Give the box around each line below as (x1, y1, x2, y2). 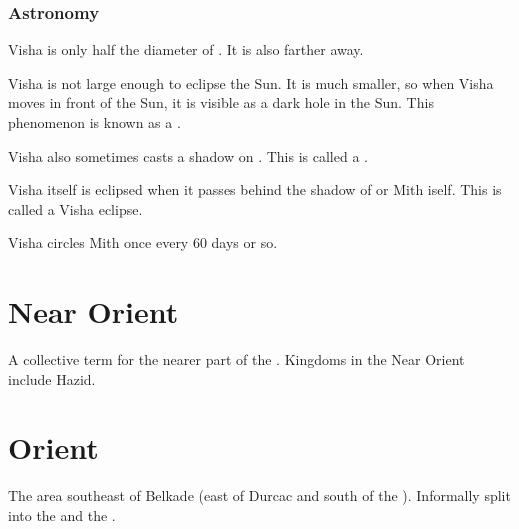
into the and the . (8, 505, 116, 525)
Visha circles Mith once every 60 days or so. (8, 232, 278, 253)
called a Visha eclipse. (8, 198, 143, 219)
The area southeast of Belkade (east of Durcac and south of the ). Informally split (8, 485, 511, 506)
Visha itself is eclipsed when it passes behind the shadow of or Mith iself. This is (8, 179, 502, 200)
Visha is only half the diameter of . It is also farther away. (8, 39, 364, 60)
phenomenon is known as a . (8, 112, 181, 132)
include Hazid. (8, 368, 96, 389)
